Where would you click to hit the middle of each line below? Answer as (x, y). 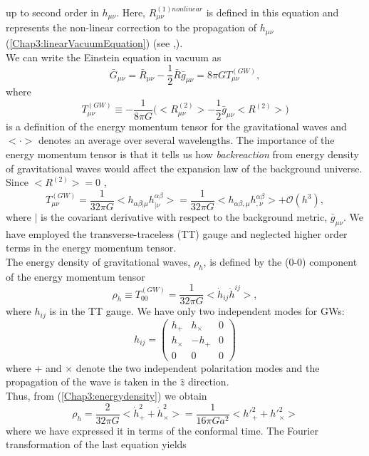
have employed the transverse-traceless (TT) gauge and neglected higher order (177, 233)
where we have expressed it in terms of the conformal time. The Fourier (162, 430)
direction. (208, 382)
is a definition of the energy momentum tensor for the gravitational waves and (176, 126)
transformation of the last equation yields (96, 444)
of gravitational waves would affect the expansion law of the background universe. (184, 168)
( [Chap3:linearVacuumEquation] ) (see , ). (94, 42)
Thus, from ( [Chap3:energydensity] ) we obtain (106, 395)
